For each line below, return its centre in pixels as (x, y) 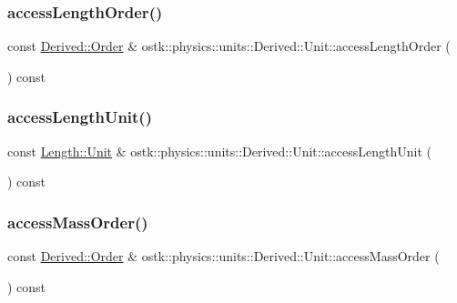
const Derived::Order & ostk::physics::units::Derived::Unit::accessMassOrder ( (223, 256)
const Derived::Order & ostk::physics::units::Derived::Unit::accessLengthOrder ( (229, 46)
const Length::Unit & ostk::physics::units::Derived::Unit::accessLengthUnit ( (219, 151)
